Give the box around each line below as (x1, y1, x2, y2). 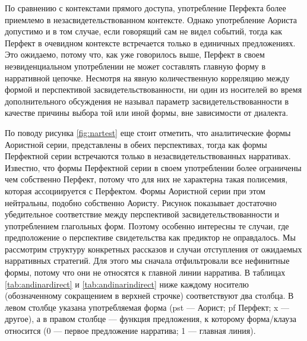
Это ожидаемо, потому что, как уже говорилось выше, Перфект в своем (5, 48, 265, 61)
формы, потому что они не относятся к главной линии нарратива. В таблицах (5, 266, 286, 279)
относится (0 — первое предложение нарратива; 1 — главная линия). (5, 324, 256, 337)
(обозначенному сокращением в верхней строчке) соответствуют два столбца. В (5, 289, 294, 302)
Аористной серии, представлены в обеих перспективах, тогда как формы (5, 138, 267, 150)
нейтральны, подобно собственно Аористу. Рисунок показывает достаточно (5, 196, 277, 209)
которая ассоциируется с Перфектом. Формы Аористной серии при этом (5, 184, 265, 197)
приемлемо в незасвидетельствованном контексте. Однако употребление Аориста (5, 13, 297, 26)
